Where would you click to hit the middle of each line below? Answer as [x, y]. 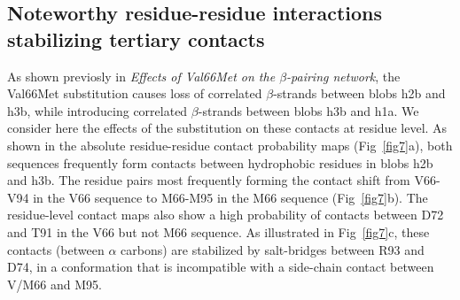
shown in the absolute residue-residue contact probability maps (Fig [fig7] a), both [230, 145]
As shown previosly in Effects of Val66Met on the [141, 76]
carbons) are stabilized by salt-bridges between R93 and [273, 249]
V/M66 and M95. [55, 284]
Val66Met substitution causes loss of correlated [135, 93]
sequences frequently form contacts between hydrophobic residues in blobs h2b [220, 162]
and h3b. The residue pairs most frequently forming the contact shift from [209, 180]
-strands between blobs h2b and [359, 93]
